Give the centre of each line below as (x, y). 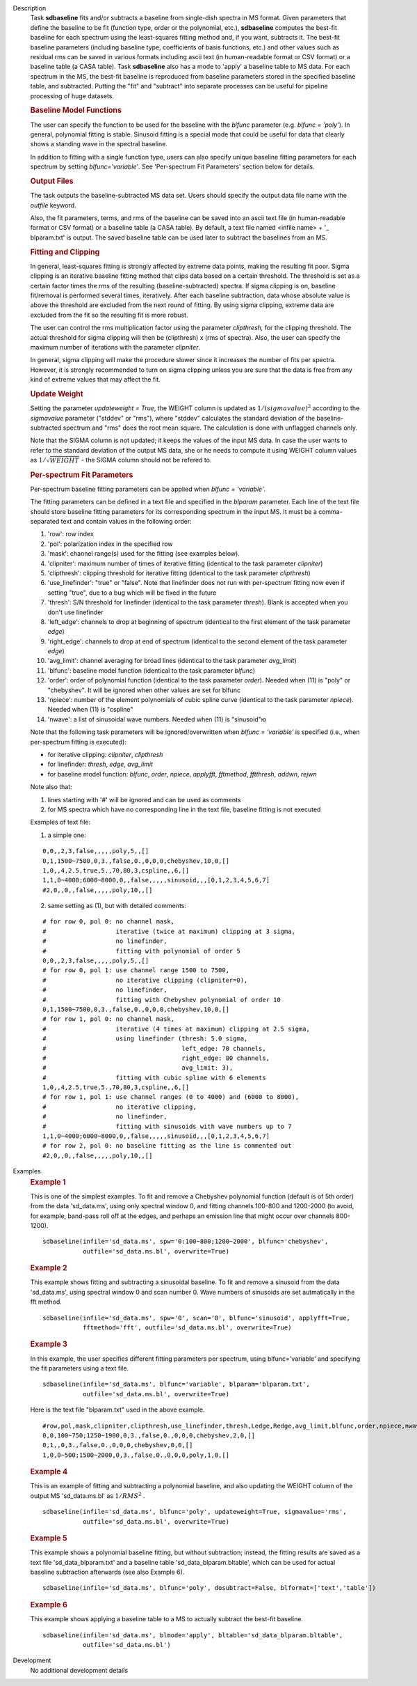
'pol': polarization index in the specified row (110, 544)
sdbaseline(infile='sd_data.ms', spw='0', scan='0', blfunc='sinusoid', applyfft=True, (197, 1318)
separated (45, 521)
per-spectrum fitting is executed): (78, 742)
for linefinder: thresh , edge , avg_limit (100, 764)
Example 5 (49, 1538)
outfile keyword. (53, 205)
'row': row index (71, 534)
